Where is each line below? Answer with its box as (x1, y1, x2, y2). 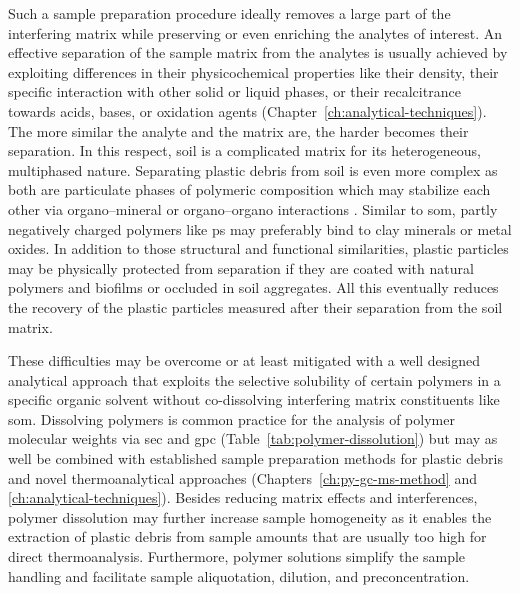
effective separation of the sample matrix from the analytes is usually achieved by (8, 42, 508, 63)
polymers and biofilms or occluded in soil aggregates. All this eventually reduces (8, 277, 499, 298)
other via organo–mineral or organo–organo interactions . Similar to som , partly (8, 198, 498, 219)
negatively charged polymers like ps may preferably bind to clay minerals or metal (8, 218, 512, 239)
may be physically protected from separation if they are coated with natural (8, 257, 474, 278)
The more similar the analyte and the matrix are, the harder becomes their (8, 120, 469, 141)
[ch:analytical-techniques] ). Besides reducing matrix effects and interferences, (8, 487, 478, 508)
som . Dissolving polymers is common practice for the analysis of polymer (8, 408, 455, 429)
